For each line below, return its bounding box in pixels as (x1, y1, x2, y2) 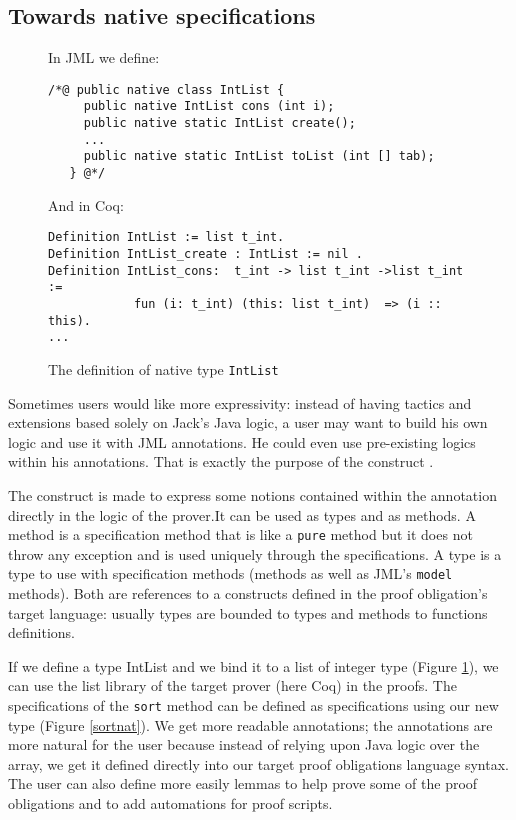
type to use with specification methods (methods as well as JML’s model (8, 563, 453, 584)
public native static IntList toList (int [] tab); (83, 149, 435, 164)
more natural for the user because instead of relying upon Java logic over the (8, 734, 480, 755)
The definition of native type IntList (48, 358, 279, 379)
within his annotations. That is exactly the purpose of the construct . (8, 451, 434, 472)
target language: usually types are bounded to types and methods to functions (8, 602, 488, 623)
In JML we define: (48, 47, 160, 68)
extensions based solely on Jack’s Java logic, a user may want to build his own (8, 412, 488, 433)
